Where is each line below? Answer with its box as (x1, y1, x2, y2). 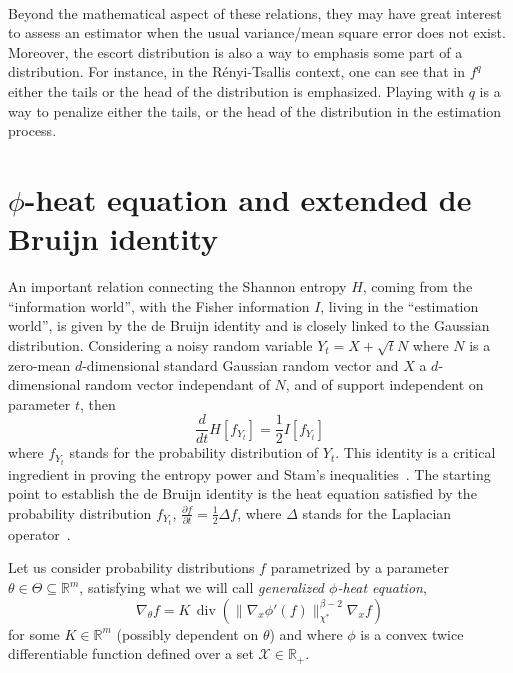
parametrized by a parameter (270, 557, 449, 578)
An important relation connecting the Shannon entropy (8, 276, 347, 297)
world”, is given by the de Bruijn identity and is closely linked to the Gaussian (8, 315, 490, 336)
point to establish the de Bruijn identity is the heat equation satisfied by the (8, 483, 477, 504)
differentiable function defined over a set (8, 643, 254, 664)
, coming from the (362, 276, 473, 297)
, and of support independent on (285, 374, 484, 395)
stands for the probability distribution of (69, 442, 319, 463)
